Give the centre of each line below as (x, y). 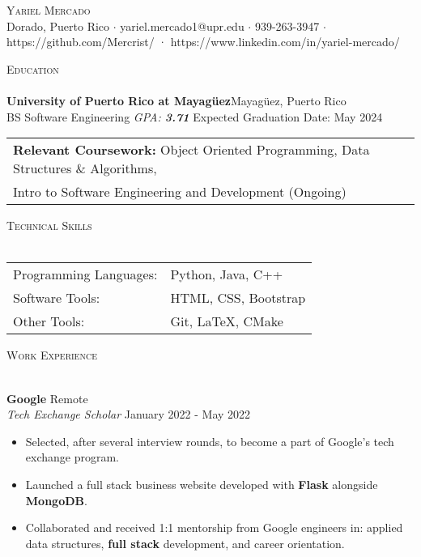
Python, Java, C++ (227, 274)
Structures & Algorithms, (85, 168)
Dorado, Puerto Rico (58, 26)
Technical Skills (49, 225)
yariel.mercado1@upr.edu (182, 26)
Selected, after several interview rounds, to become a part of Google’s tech (210, 441)
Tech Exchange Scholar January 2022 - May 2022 (129, 414)
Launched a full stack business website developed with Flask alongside (202, 484)
